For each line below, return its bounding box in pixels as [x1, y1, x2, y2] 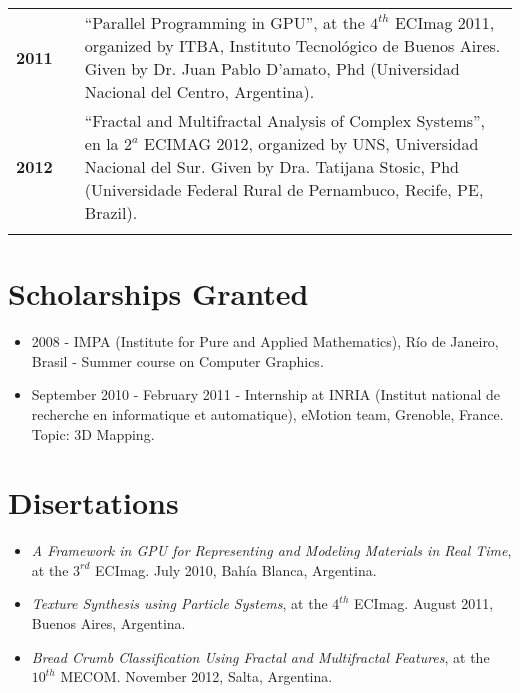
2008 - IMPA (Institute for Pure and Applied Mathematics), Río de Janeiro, [31, 331, 499, 352]
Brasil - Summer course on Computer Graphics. [31, 350, 324, 371]
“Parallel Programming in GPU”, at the [84, 11, 365, 34]
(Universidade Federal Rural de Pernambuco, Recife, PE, [84, 178, 484, 201]
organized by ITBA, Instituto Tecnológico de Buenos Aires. [84, 34, 501, 57]
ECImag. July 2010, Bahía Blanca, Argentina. [94, 559, 377, 580]
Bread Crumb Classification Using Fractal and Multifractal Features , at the [31, 646, 490, 667]
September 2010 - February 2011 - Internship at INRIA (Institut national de [31, 384, 500, 405]
